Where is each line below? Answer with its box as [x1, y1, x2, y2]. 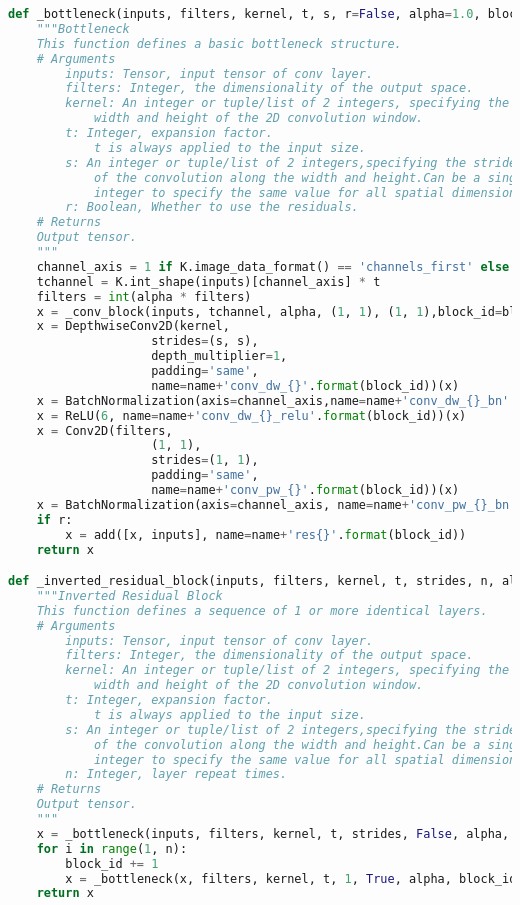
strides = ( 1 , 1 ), [151, 453, 259, 468]
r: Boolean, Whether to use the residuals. [65, 200, 359, 215]
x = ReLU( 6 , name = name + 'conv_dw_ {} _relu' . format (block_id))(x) [36, 408, 467, 423]
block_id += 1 [65, 856, 159, 871]
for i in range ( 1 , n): [36, 841, 188, 856]
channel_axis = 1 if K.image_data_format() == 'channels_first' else [36, 259, 510, 274]
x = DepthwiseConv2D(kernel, [36, 319, 230, 334]
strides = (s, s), [151, 334, 259, 349]
